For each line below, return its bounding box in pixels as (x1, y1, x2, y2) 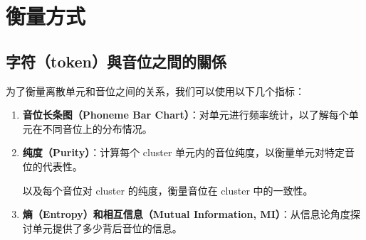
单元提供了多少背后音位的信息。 (32, 220, 182, 235)
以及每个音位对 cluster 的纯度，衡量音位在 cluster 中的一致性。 (22, 182, 313, 197)
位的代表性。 (22, 158, 83, 173)
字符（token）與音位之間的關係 (6, 50, 227, 72)
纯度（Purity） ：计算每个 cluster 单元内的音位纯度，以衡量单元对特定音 (22, 145, 355, 160)
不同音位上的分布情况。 (42, 121, 152, 136)
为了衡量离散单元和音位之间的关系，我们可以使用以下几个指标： (6, 83, 305, 98)
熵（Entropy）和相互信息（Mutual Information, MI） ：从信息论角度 (22, 207, 350, 222)
